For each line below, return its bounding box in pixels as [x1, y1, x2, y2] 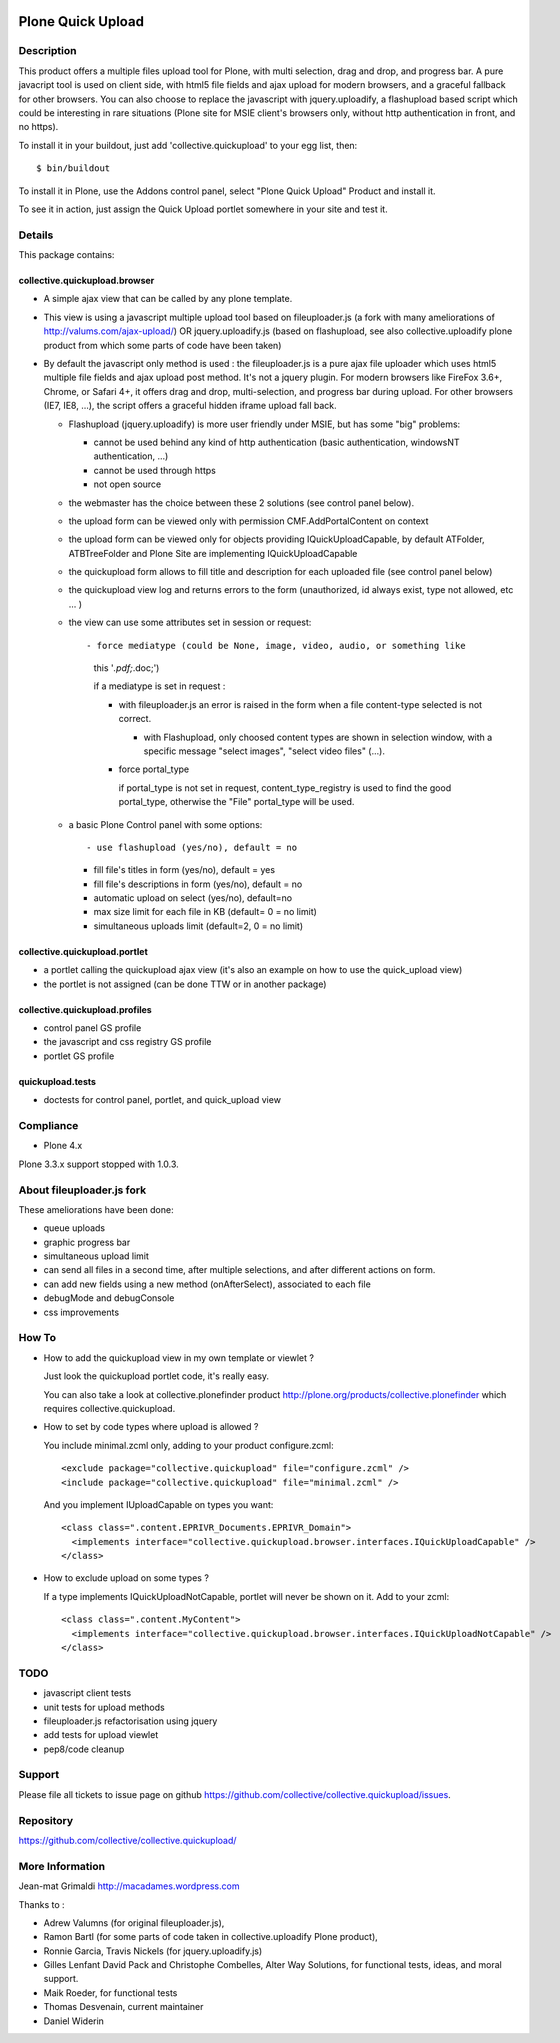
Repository [18, 1813, 74, 1827]
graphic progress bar [43, 1236, 131, 1248]
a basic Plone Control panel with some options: [68, 818, 263, 830]
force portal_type [118, 763, 190, 775]
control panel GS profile [43, 1022, 142, 1034]
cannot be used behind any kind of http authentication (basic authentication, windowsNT [93, 436, 460, 448]
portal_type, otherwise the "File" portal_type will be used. [118, 796, 355, 808]
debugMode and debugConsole [43, 1292, 175, 1304]
